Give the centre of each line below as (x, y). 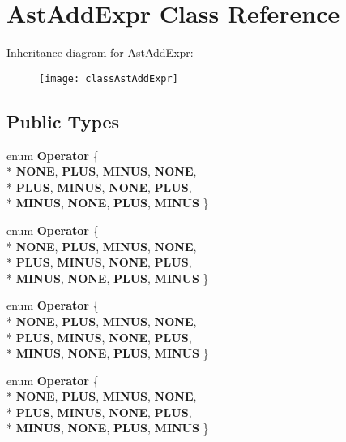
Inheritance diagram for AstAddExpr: (100, 52)
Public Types (63, 121)
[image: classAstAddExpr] (109, 78)
